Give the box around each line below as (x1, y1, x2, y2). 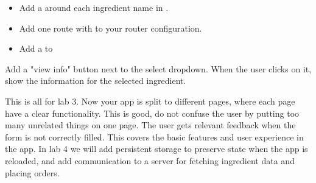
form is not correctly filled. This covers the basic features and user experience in (5, 130, 304, 143)
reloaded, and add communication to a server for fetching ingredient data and (5, 154, 295, 167)
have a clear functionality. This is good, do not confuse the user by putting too (5, 106, 300, 119)
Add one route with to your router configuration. (19, 21, 202, 34)
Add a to (19, 42, 53, 55)
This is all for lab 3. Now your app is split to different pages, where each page (5, 94, 295, 107)
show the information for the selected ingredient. (5, 74, 186, 87)
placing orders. (5, 166, 60, 179)
